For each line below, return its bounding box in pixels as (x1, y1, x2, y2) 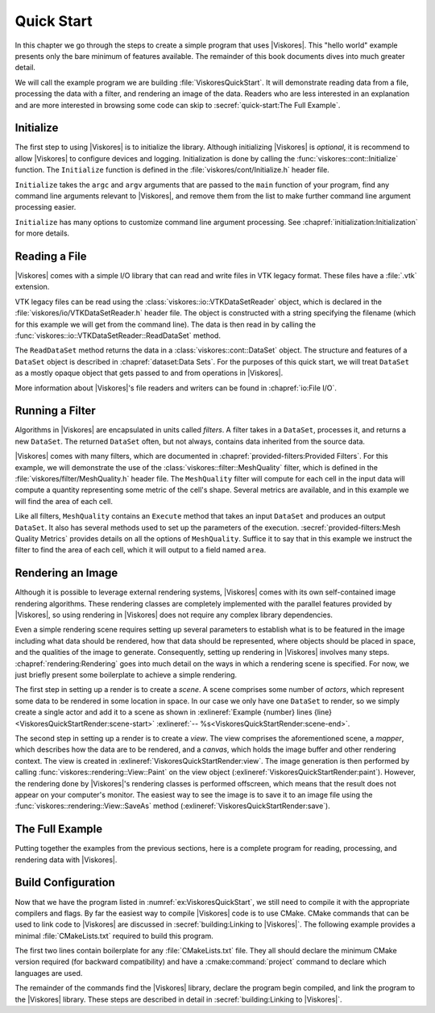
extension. (14, 282, 50, 292)
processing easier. (14, 202, 77, 212)
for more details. (14, 228, 70, 238)
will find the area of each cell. (14, 496, 113, 506)
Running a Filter (14, 404, 96, 418)
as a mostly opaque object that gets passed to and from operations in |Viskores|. (14, 368, 284, 378)
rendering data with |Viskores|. (14, 855, 118, 865)
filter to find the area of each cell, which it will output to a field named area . (14, 545, 267, 555)
